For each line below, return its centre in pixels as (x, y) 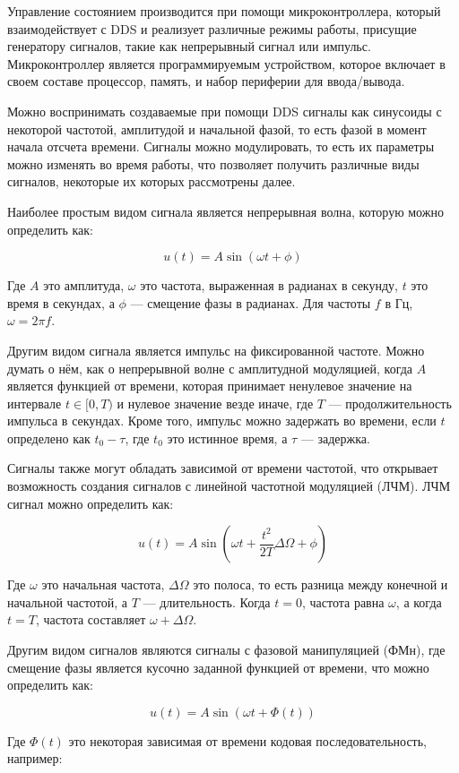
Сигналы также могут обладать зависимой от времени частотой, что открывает (223, 468)
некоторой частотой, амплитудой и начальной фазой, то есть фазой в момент (217, 129)
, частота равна (343, 601)
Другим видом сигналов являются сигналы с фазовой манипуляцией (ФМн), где (226, 650)
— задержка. (335, 438)
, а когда (419, 601)
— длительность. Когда (207, 601)
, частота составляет (91, 619)
